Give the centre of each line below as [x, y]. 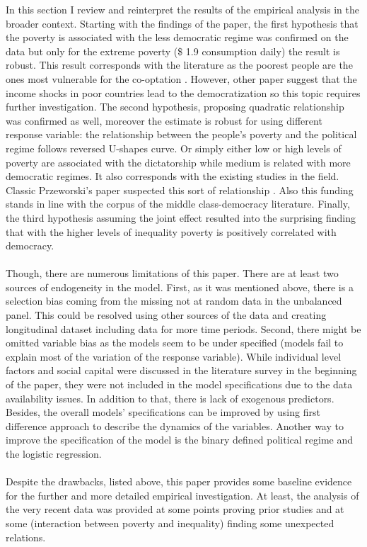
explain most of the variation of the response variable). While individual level [174, 356]
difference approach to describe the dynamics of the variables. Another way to [175, 425]
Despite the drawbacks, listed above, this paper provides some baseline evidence [179, 481]
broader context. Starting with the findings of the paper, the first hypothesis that [182, 23]
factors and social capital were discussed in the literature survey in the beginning [181, 370]
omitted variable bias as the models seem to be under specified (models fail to [175, 343]
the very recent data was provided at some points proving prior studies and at [175, 509]
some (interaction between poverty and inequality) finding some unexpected [170, 523]
